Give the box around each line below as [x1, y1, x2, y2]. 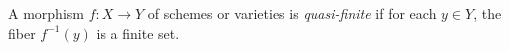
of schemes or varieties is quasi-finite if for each [147, 3, 437, 23]
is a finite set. [96, 22, 180, 43]
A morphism [8, 3, 84, 23]
